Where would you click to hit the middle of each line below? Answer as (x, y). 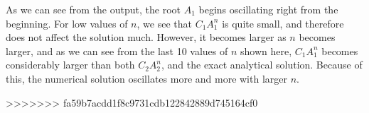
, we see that (164, 23)
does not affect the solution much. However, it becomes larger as (146, 37)
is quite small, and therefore (283, 23)
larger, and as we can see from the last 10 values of (117, 50)
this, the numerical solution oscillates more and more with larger (146, 78)
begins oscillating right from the (268, 9)
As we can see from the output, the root (93, 9)
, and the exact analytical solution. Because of (262, 65)
